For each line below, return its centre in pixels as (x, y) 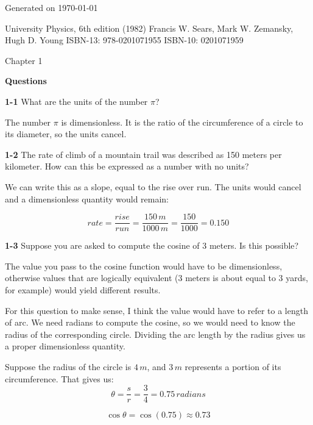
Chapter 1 (24, 60)
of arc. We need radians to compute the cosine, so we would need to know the (150, 322)
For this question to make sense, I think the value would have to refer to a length (156, 310)
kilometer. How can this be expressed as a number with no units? (127, 166)
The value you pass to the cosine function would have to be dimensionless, (144, 266)
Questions (26, 81)
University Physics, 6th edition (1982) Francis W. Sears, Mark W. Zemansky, (149, 28)
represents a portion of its (233, 366)
